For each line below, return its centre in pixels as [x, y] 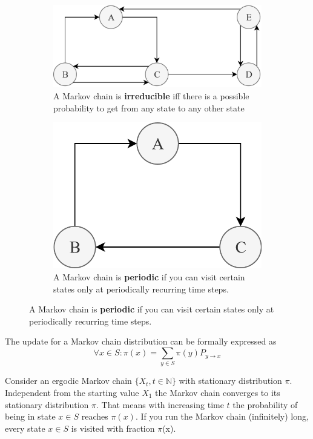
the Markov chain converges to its [218, 392]
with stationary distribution [230, 381]
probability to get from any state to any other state [149, 107]
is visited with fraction [113, 428]
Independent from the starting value [72, 392]
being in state [30, 416]
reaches [95, 416]
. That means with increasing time [160, 404]
